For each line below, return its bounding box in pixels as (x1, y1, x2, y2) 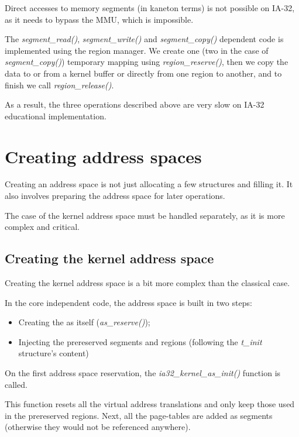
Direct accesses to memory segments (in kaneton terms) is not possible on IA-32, (5, 2, 295, 13)
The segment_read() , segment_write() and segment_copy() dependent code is (5, 33, 284, 45)
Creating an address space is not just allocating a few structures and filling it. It (5, 178, 293, 190)
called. (5, 378, 28, 390)
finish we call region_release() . (5, 78, 114, 91)
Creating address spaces (5, 144, 202, 168)
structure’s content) (18, 347, 89, 359)
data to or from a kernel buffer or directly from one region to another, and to (5, 67, 282, 79)
